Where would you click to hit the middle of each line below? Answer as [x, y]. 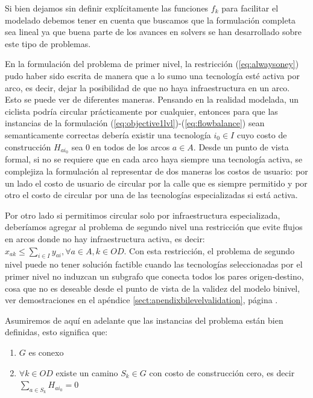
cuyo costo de [262, 134]
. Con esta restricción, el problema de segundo [209, 250]
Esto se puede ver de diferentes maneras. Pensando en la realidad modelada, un [152, 99]
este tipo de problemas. [48, 43]
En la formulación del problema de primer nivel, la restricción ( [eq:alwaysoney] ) [152, 64]
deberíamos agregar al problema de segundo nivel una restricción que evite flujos [154, 227]
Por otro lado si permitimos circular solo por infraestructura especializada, [143, 215]
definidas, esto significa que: [56, 332]
